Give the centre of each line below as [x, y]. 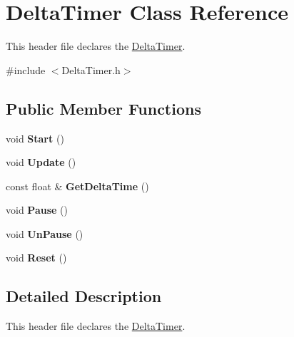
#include [26, 69]
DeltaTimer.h [91, 69]
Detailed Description [84, 296]
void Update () [41, 162]
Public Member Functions [103, 108]
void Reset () [36, 258]
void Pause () [37, 210]
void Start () [35, 138]
